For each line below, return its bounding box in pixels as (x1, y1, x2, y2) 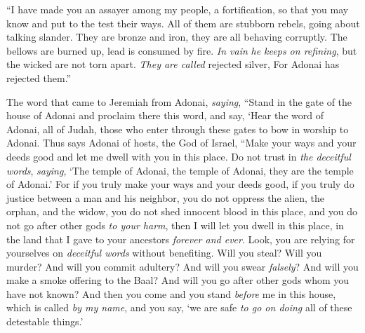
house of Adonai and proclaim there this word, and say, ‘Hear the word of (6, 108, 324, 123)
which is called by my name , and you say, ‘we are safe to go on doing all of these (6, 300, 352, 315)
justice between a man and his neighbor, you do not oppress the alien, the (6, 190, 325, 205)
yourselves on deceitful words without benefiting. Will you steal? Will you (6, 245, 322, 260)
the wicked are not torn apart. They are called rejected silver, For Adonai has (6, 57, 340, 72)
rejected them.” (6, 70, 72, 85)
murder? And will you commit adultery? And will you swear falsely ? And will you (6, 259, 359, 273)
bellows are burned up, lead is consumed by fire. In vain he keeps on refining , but (6, 43, 357, 57)
